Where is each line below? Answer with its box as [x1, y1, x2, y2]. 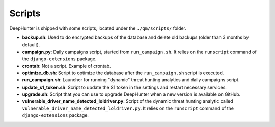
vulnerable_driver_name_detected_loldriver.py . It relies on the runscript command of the [22, 105, 234, 111]
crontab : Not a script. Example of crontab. [22, 63, 112, 69]
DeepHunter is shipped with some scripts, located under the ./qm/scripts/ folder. [9, 25, 187, 31]
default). [22, 41, 40, 48]
